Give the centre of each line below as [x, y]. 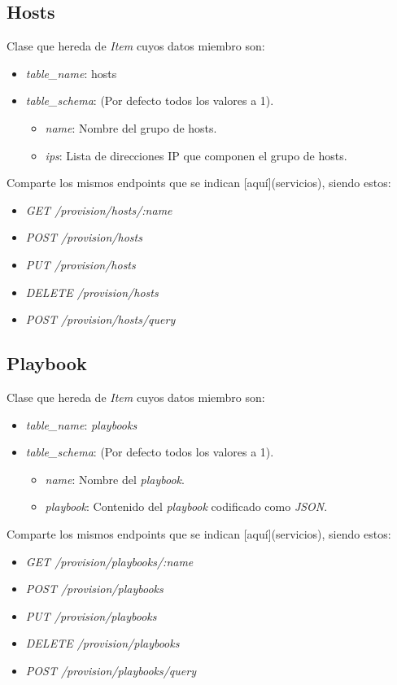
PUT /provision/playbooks [91, 615]
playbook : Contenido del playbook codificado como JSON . [186, 506]
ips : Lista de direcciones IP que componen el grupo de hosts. [196, 155]
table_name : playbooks [81, 424]
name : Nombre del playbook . [115, 479]
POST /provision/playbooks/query [111, 670]
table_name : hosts [71, 73]
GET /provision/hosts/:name [99, 209]
